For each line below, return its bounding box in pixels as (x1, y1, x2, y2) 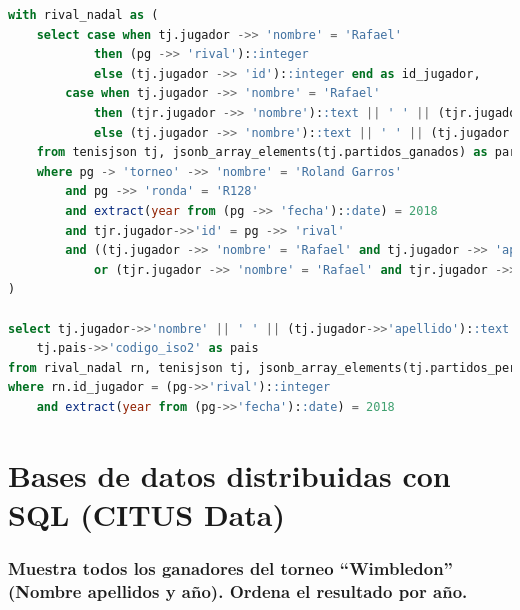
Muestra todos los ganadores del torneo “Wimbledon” (8, 555, 453, 580)
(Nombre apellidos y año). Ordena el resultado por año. (8, 578, 468, 603)
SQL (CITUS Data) (8, 493, 286, 534)
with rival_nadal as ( (8, 8, 159, 22)
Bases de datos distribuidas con (8, 454, 451, 495)
